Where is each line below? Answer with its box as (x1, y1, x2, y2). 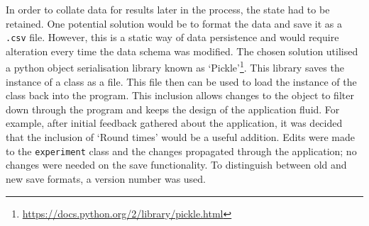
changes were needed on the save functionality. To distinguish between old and (6, 157, 347, 172)
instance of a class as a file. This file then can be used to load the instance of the (6, 74, 357, 89)
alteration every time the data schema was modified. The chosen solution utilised (6, 43, 358, 58)
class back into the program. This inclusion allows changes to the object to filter (6, 88, 354, 103)
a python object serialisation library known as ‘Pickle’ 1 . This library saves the (6, 58, 344, 75)
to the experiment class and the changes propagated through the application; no (6, 143, 357, 158)
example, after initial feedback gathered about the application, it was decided (6, 115, 343, 130)
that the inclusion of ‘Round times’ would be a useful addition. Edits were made (6, 130, 355, 145)
